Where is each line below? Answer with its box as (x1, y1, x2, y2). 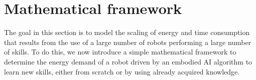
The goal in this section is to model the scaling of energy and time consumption (4, 27, 250, 37)
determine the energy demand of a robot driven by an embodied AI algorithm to (4, 56, 252, 66)
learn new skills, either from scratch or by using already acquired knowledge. (4, 66, 240, 76)
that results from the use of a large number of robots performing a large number (4, 36, 251, 47)
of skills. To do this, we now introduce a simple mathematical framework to (4, 46, 236, 57)
